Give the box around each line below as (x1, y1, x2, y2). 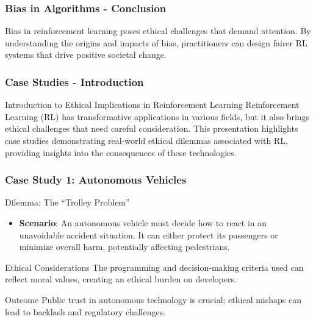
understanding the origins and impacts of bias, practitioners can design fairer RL (5, 36, 307, 49)
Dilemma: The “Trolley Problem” (5, 196, 130, 209)
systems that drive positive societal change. (5, 48, 167, 61)
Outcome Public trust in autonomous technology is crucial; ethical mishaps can (5, 293, 301, 306)
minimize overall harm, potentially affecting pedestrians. (19, 240, 230, 253)
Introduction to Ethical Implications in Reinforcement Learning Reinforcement (5, 98, 300, 111)
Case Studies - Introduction (5, 74, 144, 89)
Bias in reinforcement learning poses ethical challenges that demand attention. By (5, 24, 311, 37)
